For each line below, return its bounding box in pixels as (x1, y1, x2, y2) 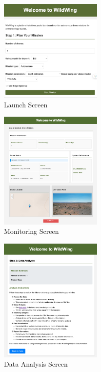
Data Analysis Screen (4, 359, 68, 369)
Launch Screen (4, 100, 48, 110)
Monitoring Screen (4, 226, 59, 236)
